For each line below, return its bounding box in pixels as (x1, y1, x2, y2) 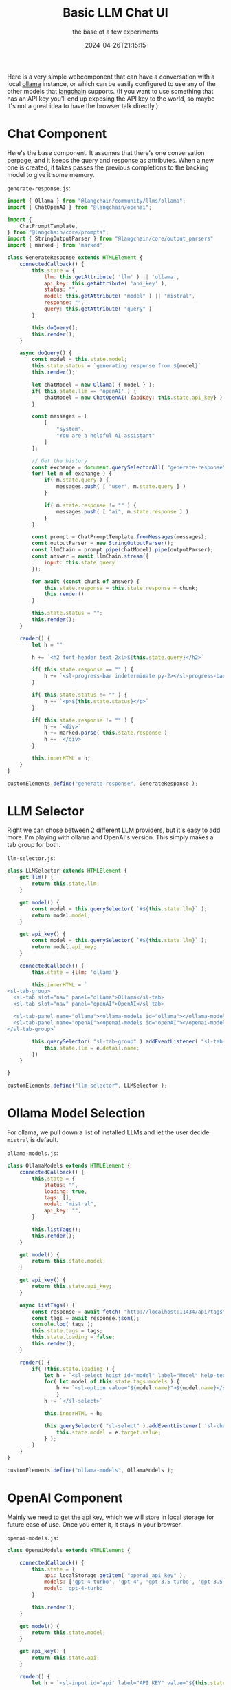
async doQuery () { (19, 349, 72, 356)
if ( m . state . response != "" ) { (43, 502, 137, 509)
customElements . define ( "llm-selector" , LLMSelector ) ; (7, 1082, 168, 1090)
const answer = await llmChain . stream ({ (32, 553, 149, 560)
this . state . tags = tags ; (32, 1327, 103, 1334)
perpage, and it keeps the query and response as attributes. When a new (7, 156, 214, 164)
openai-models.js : (7, 1534, 58, 1542)
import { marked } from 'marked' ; (7, 242, 107, 249)
